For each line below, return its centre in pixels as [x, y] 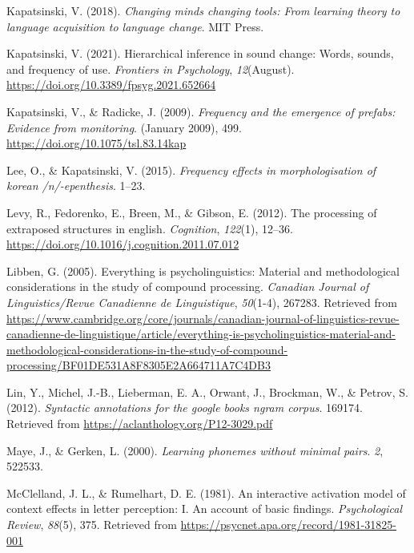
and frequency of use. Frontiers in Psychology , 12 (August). [151, 69]
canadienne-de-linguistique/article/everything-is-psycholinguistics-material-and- [201, 334]
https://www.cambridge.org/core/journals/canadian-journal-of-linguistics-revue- [203, 318]
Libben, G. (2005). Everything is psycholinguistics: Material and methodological [203, 270]
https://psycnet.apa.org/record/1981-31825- [289, 525]
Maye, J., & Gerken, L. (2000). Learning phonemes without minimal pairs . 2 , [195, 450]
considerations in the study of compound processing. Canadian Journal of [188, 287]
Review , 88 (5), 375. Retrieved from [92, 525]
